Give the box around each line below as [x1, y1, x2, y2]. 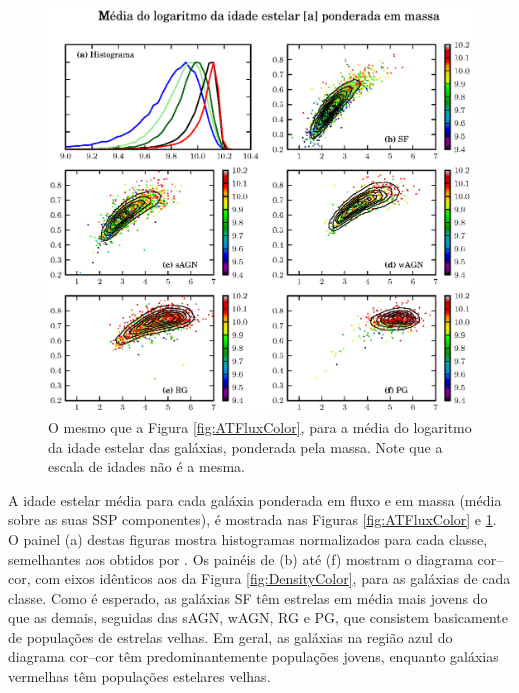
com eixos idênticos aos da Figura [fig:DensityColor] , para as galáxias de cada [35, 568, 511, 589]
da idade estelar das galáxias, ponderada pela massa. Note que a [48, 436, 443, 457]
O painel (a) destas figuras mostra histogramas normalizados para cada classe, [8, 528, 488, 549]
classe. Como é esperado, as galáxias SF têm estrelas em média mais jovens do [8, 587, 488, 608]
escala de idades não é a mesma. [48, 456, 245, 477]
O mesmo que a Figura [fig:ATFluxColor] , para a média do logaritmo [48, 416, 472, 437]
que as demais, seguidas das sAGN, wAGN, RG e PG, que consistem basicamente [8, 607, 508, 628]
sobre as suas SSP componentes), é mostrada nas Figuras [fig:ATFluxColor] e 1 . [8, 509, 497, 530]
